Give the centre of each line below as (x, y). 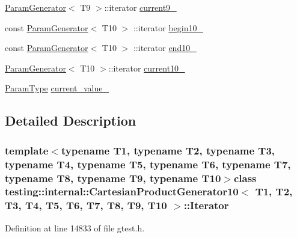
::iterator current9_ (140, 7)
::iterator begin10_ (168, 27)
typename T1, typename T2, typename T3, (168, 150)
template (27, 150)
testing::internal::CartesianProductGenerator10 (122, 191)
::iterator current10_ (147, 68)
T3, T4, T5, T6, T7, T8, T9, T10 (86, 205)
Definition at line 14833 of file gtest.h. (75, 227)
